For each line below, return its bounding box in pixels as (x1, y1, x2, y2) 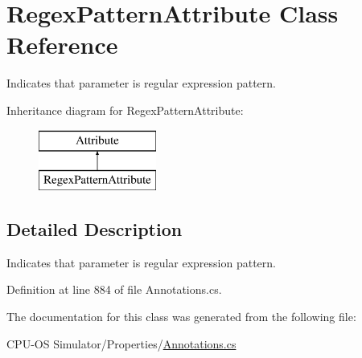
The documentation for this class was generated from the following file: (6, 308, 356, 325)
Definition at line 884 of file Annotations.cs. (6, 281, 222, 298)
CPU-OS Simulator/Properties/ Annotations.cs (6, 335, 237, 352)
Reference (6, 28, 118, 61)
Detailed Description (6, 217, 183, 242)
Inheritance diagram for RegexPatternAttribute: (6, 101, 244, 118)
